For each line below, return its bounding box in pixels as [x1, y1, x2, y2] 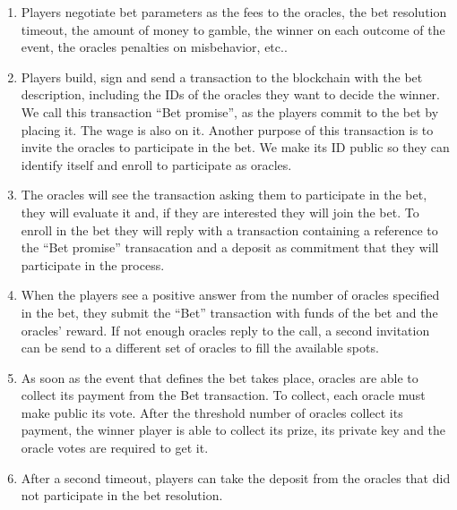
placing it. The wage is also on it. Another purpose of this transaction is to [21, 120, 434, 139]
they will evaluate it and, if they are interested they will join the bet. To [21, 202, 419, 221]
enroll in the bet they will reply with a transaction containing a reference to [21, 220, 438, 239]
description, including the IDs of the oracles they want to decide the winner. [21, 85, 441, 104]
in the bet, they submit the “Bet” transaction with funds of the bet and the [21, 302, 438, 321]
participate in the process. [21, 255, 165, 274]
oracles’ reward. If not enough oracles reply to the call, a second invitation [21, 320, 430, 339]
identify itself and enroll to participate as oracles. [21, 155, 292, 174]
